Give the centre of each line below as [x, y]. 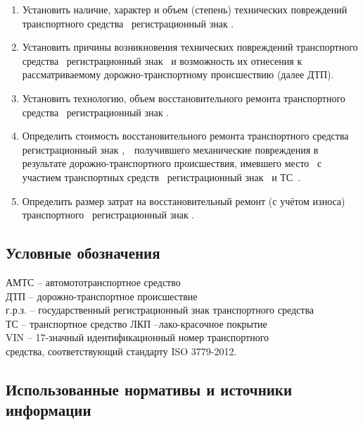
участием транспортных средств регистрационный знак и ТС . [161, 177]
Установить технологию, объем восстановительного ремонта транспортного [184, 98]
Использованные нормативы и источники [149, 389]
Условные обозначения [83, 253]
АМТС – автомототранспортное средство [93, 282]
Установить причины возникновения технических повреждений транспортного [190, 47]
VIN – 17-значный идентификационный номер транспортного [138, 337]
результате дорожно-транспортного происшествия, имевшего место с [172, 163]
